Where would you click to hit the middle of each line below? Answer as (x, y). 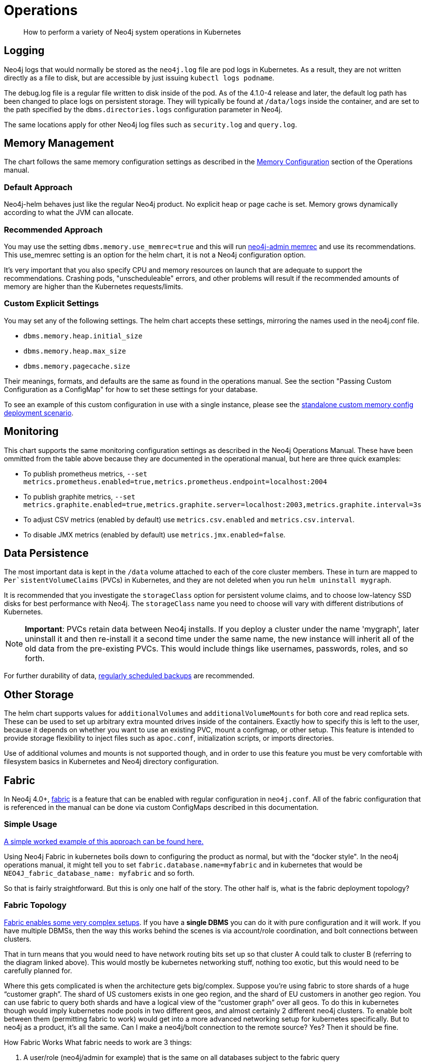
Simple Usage (31, 824)
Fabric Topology (35, 905)
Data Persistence (46, 553)
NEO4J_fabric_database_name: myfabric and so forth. (99, 873)
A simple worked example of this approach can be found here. (104, 841)
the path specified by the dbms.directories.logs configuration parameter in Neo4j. (143, 109)
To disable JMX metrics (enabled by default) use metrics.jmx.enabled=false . (155, 534)
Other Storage (39, 694)
